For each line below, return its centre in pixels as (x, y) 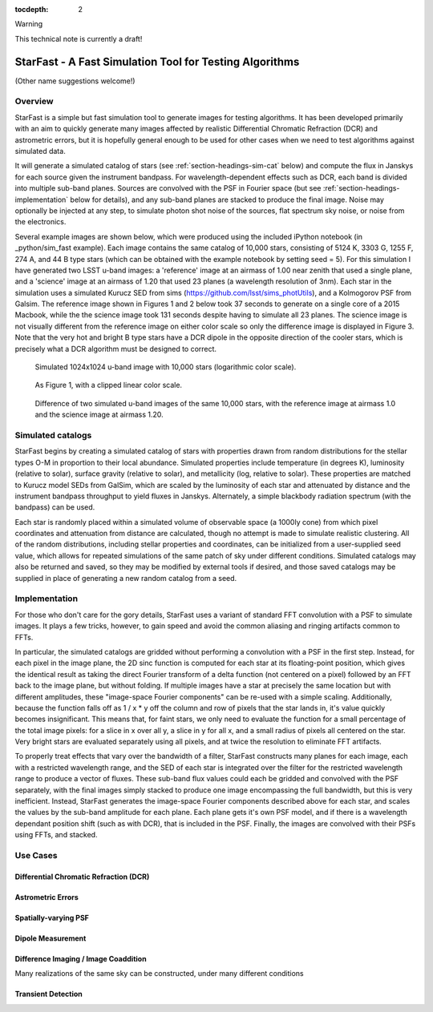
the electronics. (40, 222)
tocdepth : (32, 9)
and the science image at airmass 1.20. (99, 415)
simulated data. (40, 151)
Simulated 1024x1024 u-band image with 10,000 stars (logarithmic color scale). (166, 367)
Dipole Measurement (51, 938)
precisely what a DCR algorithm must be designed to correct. (115, 349)
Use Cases (36, 855)
